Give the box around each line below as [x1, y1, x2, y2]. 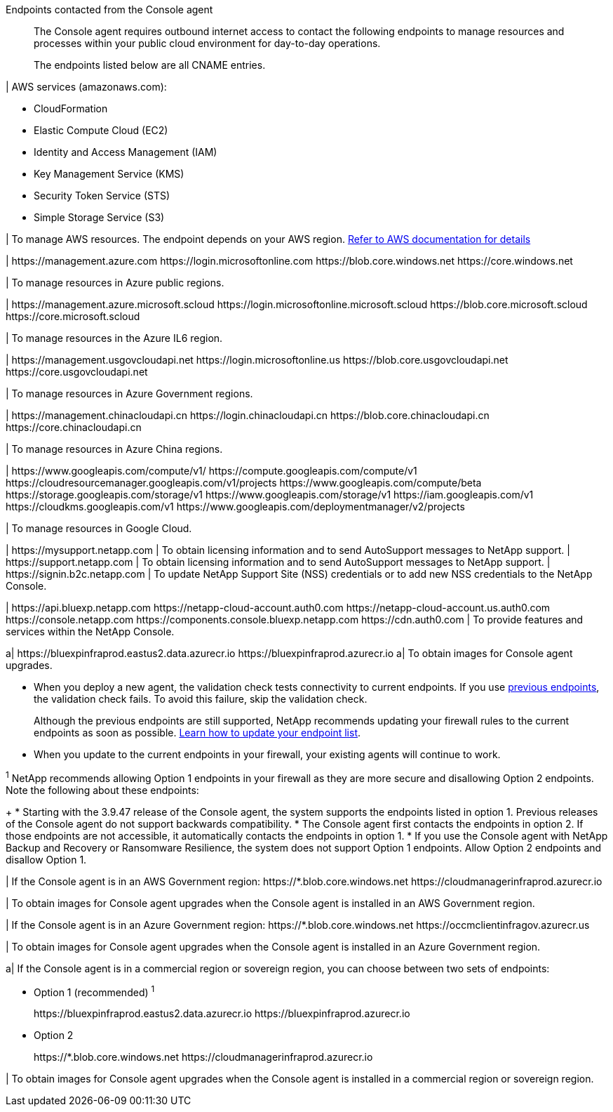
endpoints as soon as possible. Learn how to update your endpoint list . [34, 727, 361, 739]
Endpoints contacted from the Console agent [6, 4, 213, 15]
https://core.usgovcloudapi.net [6, 366, 148, 378]
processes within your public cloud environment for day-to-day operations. [34, 37, 381, 49]
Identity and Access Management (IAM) [34, 146, 217, 158]
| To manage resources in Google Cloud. [6, 522, 192, 534]
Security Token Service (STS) [34, 190, 170, 201]
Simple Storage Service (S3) [34, 211, 165, 223]
